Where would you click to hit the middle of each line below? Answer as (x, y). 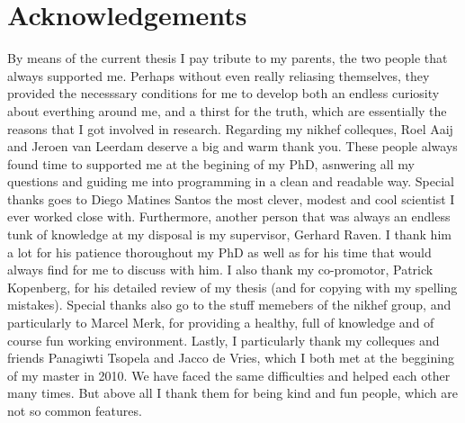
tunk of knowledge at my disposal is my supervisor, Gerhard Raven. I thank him (229, 234)
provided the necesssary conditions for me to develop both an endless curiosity (224, 93)
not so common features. (75, 410)
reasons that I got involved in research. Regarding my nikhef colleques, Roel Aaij (230, 128)
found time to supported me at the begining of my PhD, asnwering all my (211, 163)
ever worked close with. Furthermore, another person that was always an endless (229, 216)
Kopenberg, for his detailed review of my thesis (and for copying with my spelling (232, 287)
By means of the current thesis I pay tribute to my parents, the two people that (228, 58)
